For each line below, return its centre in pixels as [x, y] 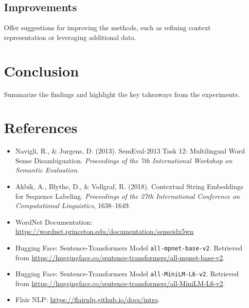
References [41, 127]
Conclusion [42, 70]
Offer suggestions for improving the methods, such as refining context [107, 28]
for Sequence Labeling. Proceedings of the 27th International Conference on [127, 196]
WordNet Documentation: [54, 221]
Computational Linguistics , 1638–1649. [73, 205]
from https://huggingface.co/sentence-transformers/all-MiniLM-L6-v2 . [120, 283]
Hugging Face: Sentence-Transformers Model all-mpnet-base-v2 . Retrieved [129, 247]
